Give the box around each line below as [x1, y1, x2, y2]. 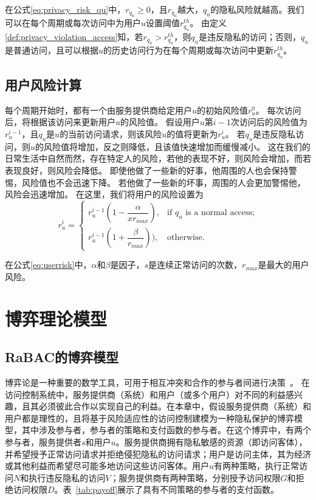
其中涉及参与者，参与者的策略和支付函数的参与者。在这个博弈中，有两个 [21, 423, 311, 436]
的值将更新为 [167, 128, 218, 140]
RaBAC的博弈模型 [5, 348, 119, 366]
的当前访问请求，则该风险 [60, 128, 162, 140]
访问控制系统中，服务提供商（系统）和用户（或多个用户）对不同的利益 [5, 388, 286, 400]
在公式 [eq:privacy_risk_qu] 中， [5, 3, 126, 15]
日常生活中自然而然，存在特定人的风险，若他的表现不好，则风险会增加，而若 [5, 152, 311, 165]
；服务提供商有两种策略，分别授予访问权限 [110, 471, 281, 484]
